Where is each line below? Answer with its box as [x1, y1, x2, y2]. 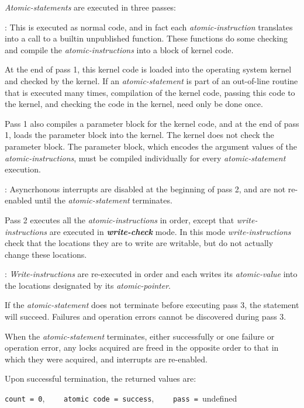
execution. [5, 163, 41, 175]
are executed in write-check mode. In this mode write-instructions [49, 225, 291, 237]
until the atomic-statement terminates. [34, 194, 172, 206]
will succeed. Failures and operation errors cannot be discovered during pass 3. [5, 310, 286, 323]
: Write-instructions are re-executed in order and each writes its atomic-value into [5, 268, 298, 280]
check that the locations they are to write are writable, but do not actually [5, 237, 274, 249]
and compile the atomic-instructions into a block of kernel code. [5, 43, 234, 56]
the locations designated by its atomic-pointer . [5, 279, 171, 291]
